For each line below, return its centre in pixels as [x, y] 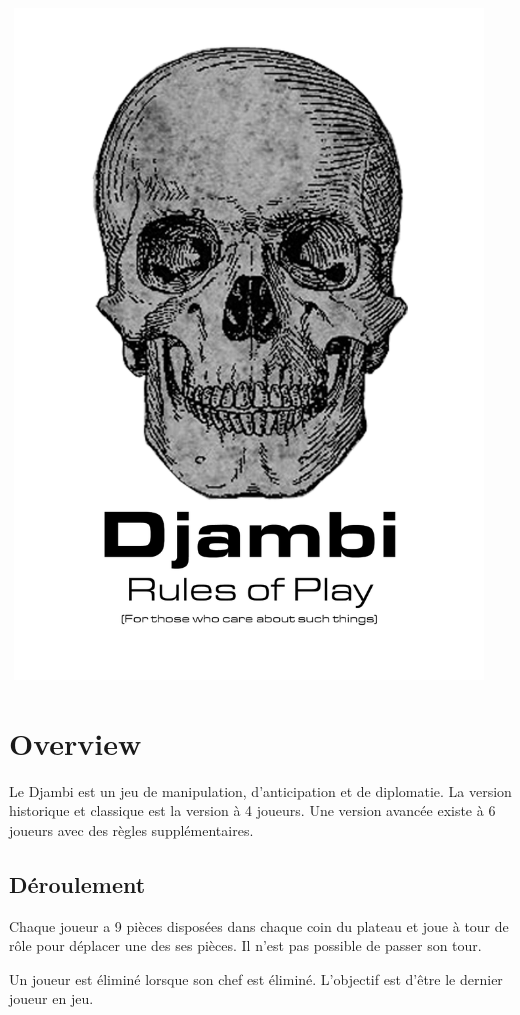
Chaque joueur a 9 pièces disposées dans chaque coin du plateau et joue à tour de [259, 925]
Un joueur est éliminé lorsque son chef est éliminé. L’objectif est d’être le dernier [256, 978]
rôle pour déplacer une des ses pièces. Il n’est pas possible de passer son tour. [245, 945]
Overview [75, 742]
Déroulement [77, 883]
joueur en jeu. [51, 998]
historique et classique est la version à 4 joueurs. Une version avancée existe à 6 [252, 810]
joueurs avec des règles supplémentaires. [131, 829]
